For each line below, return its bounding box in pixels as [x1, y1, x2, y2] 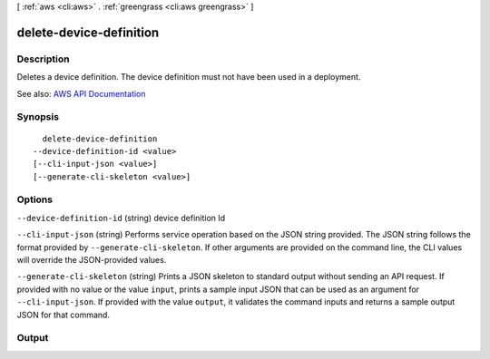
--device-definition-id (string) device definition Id [16, 212, 226, 223]
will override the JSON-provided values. [16, 254, 167, 265]
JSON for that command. [16, 309, 111, 320]
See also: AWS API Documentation [16, 88, 146, 99]
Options [16, 193, 54, 206]
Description [16, 53, 70, 65]
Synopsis [16, 111, 59, 123]
